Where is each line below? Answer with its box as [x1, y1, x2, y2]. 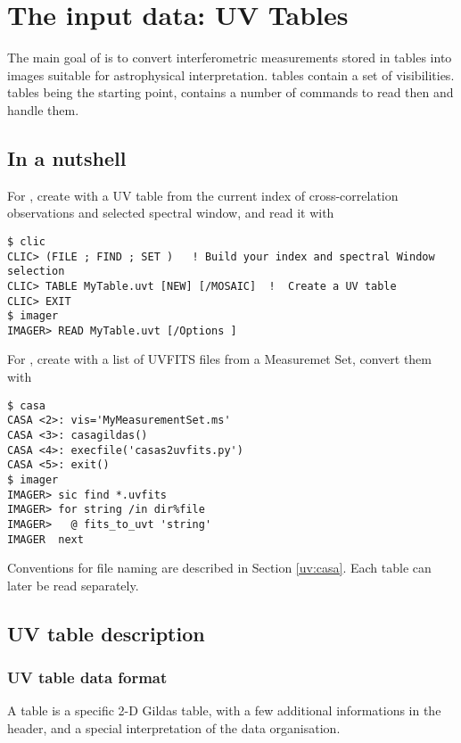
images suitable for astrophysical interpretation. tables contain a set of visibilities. [7, 65, 455, 84]
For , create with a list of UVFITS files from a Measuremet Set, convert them [7, 350, 432, 368]
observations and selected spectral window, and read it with [7, 203, 334, 222]
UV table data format [7, 666, 168, 689]
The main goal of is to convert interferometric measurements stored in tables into [7, 48, 452, 67]
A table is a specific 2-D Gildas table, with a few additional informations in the [7, 701, 441, 720]
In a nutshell [7, 144, 127, 171]
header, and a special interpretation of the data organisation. [7, 719, 341, 738]
